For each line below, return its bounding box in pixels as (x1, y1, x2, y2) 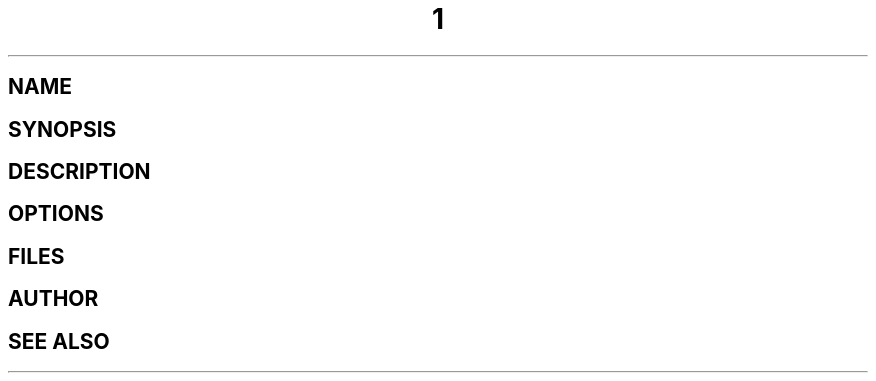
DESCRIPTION (8, 159, 151, 185)
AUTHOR (8, 286, 99, 312)
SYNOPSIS (8, 116, 117, 142)
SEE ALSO (8, 328, 110, 354)
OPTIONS (8, 201, 104, 227)
